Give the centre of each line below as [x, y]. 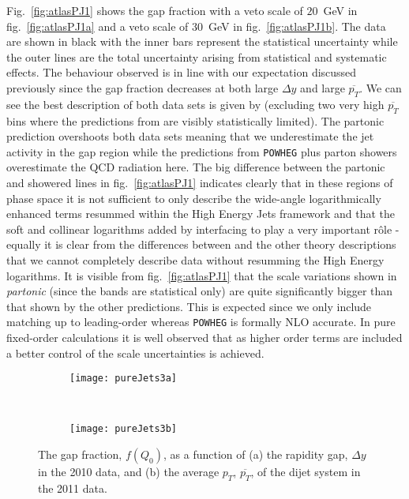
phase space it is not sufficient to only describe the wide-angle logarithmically [194, 198]
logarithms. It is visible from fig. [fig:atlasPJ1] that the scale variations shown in [202, 275]
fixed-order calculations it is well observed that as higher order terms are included [204, 337]
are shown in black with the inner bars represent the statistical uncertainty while [202, 41]
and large [323, 87]
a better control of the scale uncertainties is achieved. [135, 353]
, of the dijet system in [306, 472]
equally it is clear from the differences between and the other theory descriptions [201, 244]
